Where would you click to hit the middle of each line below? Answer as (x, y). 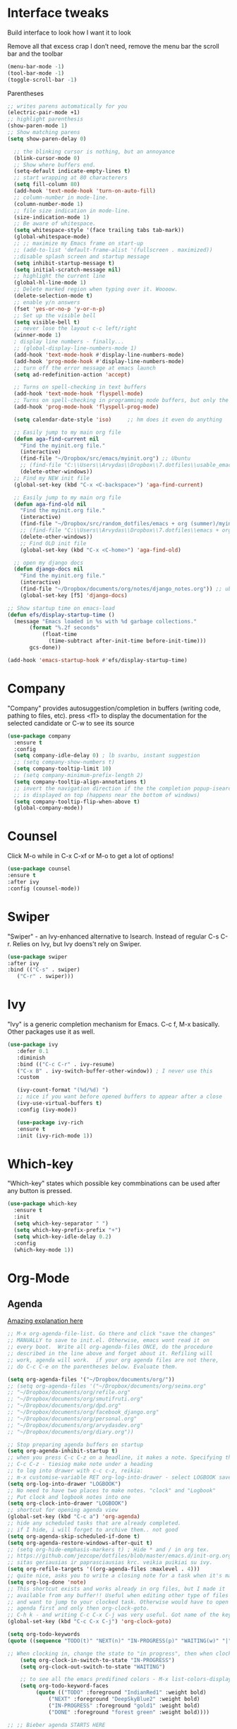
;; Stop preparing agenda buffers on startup (75, 1444)
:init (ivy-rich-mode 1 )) (55, 1136)
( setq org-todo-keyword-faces (65, 1686)
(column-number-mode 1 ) (48, 204)
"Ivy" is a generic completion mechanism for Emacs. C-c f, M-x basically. (114, 1025)
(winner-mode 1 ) (37, 335)
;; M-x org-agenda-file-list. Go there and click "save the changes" (112, 1334)
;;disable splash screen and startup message (82, 256)
